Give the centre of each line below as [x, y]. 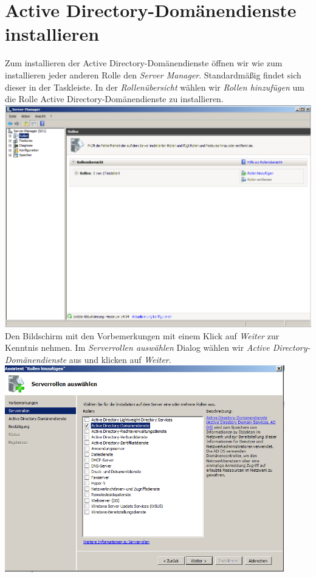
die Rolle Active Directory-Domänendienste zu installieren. [114, 99]
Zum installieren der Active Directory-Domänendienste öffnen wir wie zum [144, 63]
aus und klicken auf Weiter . [120, 359]
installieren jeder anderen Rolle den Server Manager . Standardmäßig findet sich [153, 74]
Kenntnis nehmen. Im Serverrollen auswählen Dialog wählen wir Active [137, 347]
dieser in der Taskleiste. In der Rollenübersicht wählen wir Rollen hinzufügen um [155, 87]
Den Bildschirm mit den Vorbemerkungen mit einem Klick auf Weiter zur [142, 335]
